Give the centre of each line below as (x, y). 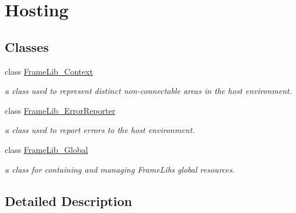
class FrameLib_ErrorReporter (60, 110)
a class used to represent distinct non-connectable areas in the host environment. (148, 91)
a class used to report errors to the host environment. (100, 130)
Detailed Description (69, 200)
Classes (27, 46)
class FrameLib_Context (49, 71)
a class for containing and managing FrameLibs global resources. (120, 169)
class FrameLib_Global (46, 149)
